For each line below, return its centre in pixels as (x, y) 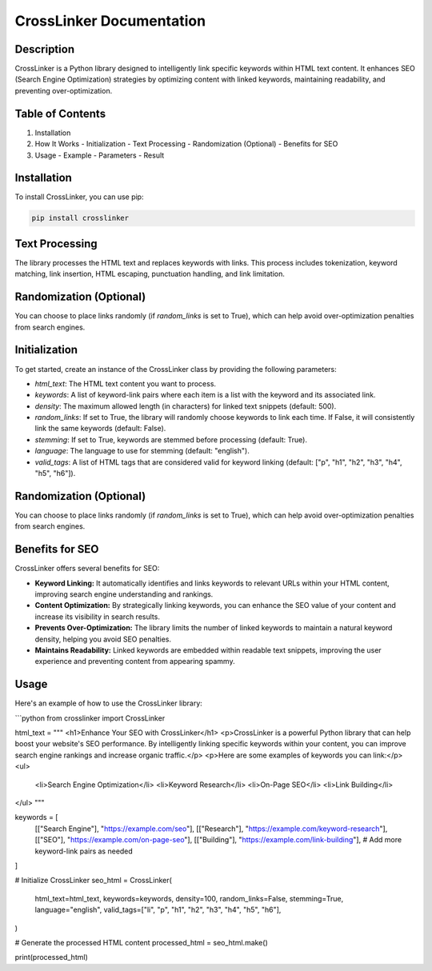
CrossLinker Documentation (110, 21)
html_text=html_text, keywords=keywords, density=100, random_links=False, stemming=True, (189, 898)
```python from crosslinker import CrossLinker (90, 718)
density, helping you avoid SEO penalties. (103, 639)
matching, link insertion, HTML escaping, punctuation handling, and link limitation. (150, 274)
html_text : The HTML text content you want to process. (125, 383)
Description (45, 49)
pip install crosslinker (80, 218)
